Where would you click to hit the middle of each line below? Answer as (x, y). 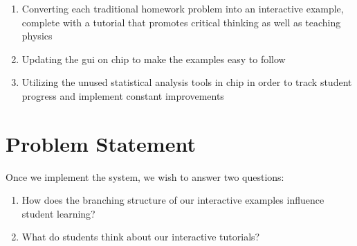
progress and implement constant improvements (123, 95)
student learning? (58, 213)
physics (37, 36)
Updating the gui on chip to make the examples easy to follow (154, 59)
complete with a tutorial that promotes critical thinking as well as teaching (181, 22)
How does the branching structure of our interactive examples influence (173, 200)
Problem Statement (101, 143)
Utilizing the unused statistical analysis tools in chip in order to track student (187, 82)
